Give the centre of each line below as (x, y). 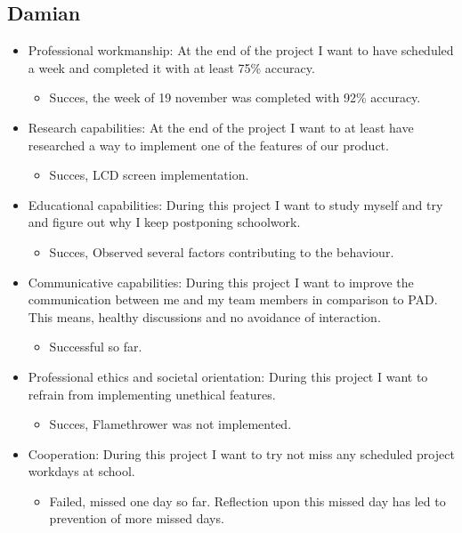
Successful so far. (96, 347)
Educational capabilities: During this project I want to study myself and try (235, 204)
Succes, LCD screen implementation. (149, 175)
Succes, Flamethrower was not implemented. (170, 424)
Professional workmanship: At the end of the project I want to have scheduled (241, 50)
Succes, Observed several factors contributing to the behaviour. (222, 251)
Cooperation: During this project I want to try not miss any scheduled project (241, 453)
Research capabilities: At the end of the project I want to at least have (221, 127)
